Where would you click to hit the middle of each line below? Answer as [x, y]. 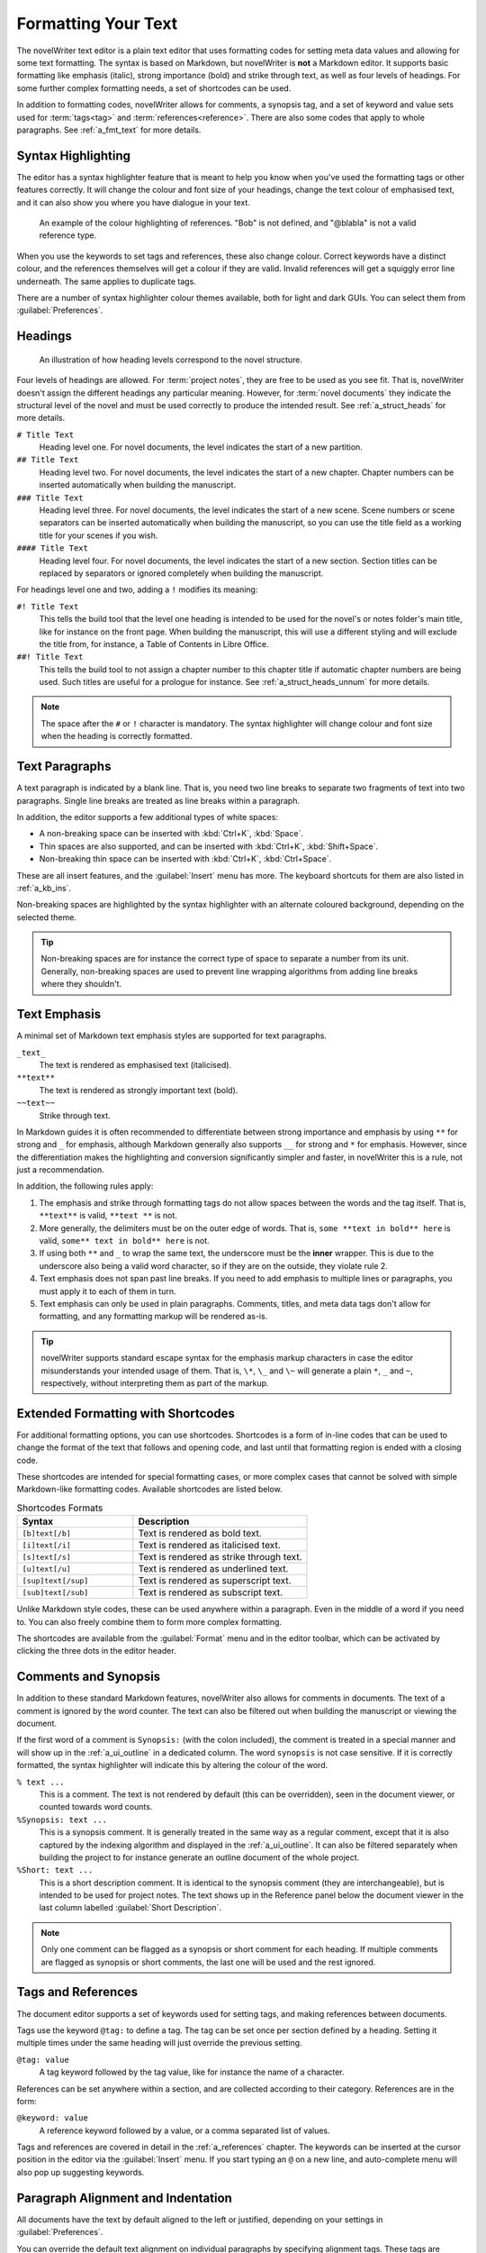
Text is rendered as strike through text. [220, 1557]
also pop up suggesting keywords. [81, 2172]
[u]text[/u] [46, 1569]
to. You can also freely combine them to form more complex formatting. [149, 1621]
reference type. [68, 235]
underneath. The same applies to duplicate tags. [107, 281]
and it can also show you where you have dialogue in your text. [134, 202]
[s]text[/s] [46, 1557]
